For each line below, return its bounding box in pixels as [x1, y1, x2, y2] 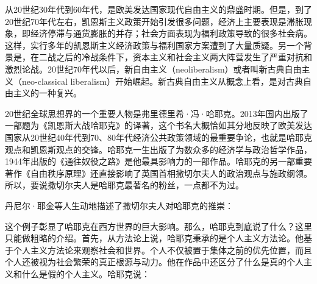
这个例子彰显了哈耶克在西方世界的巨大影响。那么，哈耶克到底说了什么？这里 [5, 219, 312, 232]
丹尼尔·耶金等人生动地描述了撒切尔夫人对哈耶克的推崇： [5, 199, 233, 211]
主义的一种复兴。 [13, 87, 82, 99]
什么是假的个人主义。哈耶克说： [21, 267, 150, 280]
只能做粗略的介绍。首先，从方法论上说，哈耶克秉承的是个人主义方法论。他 [5, 232, 304, 244]
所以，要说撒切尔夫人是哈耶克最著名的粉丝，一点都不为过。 [5, 179, 244, 191]
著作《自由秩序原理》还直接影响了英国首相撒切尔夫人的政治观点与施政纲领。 [5, 166, 312, 179]
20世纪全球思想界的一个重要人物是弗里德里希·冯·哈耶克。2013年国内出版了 [5, 107, 308, 119]
